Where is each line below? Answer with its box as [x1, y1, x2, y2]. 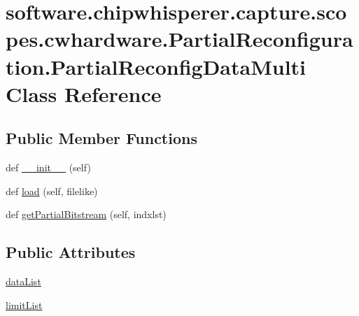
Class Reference [6, 79, 162, 108]
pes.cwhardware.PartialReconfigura [6, 24, 353, 53]
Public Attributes [6, 241, 136, 263]
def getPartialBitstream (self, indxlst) [6, 207, 167, 222]
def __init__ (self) [6, 160, 91, 175]
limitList [6, 297, 43, 312]
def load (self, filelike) [6, 183, 98, 198]
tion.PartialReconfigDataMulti [6, 52, 307, 80]
